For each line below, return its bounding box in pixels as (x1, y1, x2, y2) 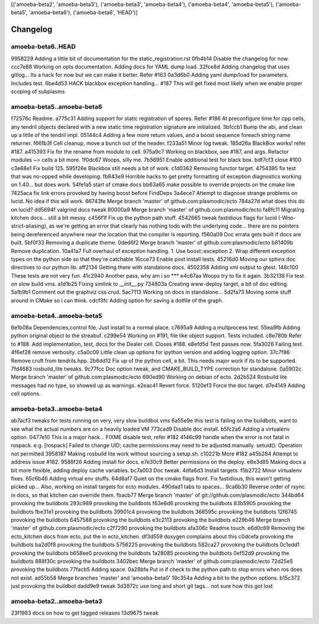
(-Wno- (278, 214, 296, 221)
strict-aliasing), (11, 222, 48, 230)
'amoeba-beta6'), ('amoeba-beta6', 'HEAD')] (28, 9, 138, 16)
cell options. (11, 390, 41, 397)
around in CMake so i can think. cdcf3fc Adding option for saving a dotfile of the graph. (11, 297, 224, 304)
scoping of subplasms (11, 88, 65, 95)
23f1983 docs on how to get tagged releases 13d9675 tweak (11, 609, 159, 617)
